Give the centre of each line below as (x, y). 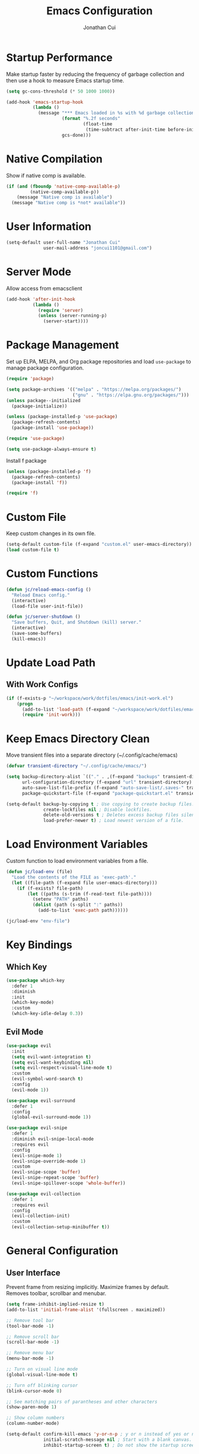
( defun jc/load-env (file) (39, 872)
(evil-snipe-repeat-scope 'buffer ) (55, 1178)
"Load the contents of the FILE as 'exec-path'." (74, 877)
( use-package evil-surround (41, 1101)
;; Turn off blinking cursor (42, 1385)
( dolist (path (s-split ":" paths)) (78, 905)
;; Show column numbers (36, 1418)
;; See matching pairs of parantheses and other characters (82, 1402)
